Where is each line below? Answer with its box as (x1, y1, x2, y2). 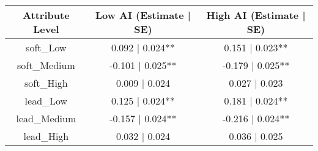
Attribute (23, 8, 70, 22)
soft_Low (26, 40, 67, 54)
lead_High (23, 129, 69, 143)
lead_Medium (16, 111, 76, 125)
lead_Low (24, 94, 68, 108)
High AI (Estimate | (206, 8, 306, 22)
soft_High (24, 76, 68, 90)
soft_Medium (17, 58, 75, 72)
